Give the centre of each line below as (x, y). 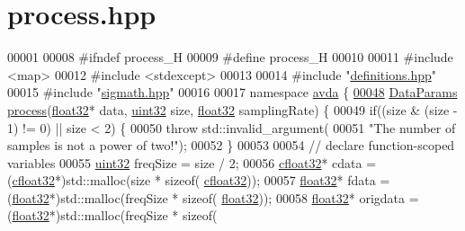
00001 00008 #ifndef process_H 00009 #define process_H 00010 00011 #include (230, 57)
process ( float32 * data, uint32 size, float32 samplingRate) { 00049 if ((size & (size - (232, 109)
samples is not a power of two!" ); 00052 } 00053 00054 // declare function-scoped (231, 145)
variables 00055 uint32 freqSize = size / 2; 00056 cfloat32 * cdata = (192, 162)
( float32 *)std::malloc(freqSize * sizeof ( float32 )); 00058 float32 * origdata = (213, 197)
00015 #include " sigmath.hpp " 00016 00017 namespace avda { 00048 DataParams (232, 92)
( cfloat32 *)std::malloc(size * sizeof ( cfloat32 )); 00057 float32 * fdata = (199, 180)
